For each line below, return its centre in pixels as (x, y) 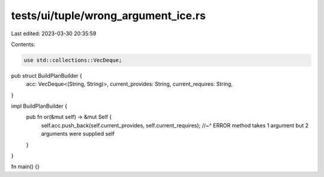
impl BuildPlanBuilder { (39, 106)
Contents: (23, 44)
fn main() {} (25, 167)
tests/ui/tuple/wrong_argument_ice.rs (109, 16)
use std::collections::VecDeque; (73, 60)
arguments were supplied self (78, 134)
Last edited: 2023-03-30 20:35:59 (54, 33)
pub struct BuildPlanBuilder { (46, 75)
